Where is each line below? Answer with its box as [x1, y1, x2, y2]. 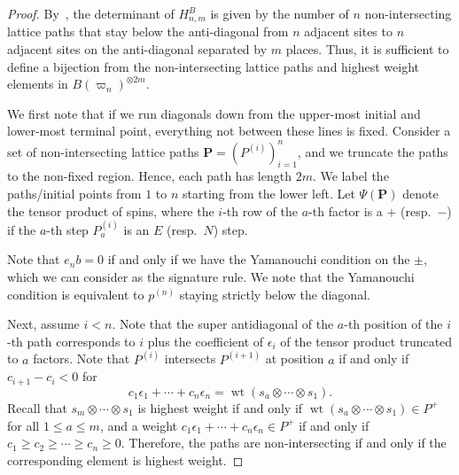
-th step [46, 220, 89, 238]
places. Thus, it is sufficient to [285, 40, 449, 58]
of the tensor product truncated [280, 331, 453, 350]
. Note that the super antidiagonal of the [112, 315, 334, 333]
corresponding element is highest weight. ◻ [7, 450, 244, 469]
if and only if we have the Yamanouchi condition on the [107, 250, 410, 269]
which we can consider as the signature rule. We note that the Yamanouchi [7, 268, 415, 286]
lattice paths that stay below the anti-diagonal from [7, 22, 289, 41]
